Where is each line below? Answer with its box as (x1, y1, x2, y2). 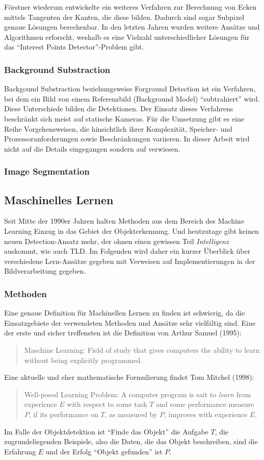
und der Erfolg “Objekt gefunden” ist (45, 446, 163, 456)
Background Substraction (4, 63, 111, 76)
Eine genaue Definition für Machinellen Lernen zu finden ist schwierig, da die (4, 307, 245, 318)
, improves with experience (164, 408, 248, 419)
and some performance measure (156, 399, 254, 409)
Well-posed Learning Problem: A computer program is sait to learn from (24, 389, 251, 399)
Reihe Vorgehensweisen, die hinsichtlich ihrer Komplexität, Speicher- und (4, 123, 232, 134)
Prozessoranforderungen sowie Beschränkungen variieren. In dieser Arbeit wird (4, 133, 250, 144)
